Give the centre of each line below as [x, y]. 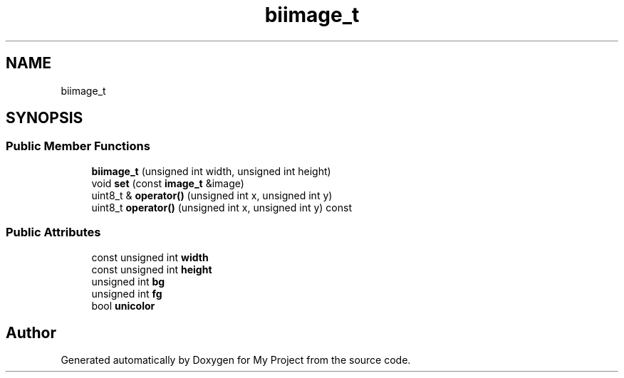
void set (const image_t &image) [168, 183]
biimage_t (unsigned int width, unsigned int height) [211, 171]
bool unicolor [123, 305]
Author [31, 332]
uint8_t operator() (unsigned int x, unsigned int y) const [222, 207]
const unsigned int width [150, 257]
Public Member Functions [78, 146]
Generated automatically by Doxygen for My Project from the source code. [236, 360]
